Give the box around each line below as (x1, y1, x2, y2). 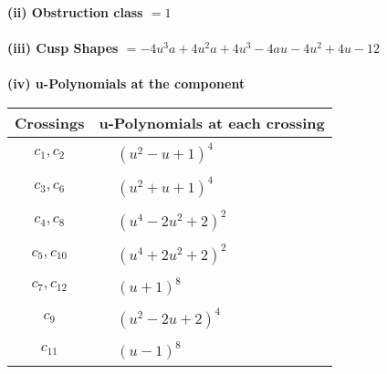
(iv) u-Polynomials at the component (7, 74, 246, 93)
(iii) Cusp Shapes (7, 38, 119, 57)
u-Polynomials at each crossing (99, 111, 325, 133)
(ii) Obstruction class (7, 3, 143, 21)
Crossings (15, 111, 85, 133)
